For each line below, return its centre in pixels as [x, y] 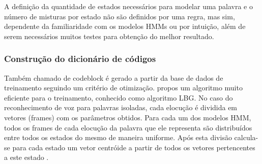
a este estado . [26, 157]
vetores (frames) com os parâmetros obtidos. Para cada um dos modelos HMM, [128, 117]
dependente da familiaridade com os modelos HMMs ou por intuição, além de [125, 26]
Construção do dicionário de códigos [80, 59]
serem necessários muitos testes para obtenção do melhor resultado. [109, 36]
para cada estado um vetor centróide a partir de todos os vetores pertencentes [134, 147]
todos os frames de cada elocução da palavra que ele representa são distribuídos [128, 127]
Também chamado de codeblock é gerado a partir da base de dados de [114, 77]
